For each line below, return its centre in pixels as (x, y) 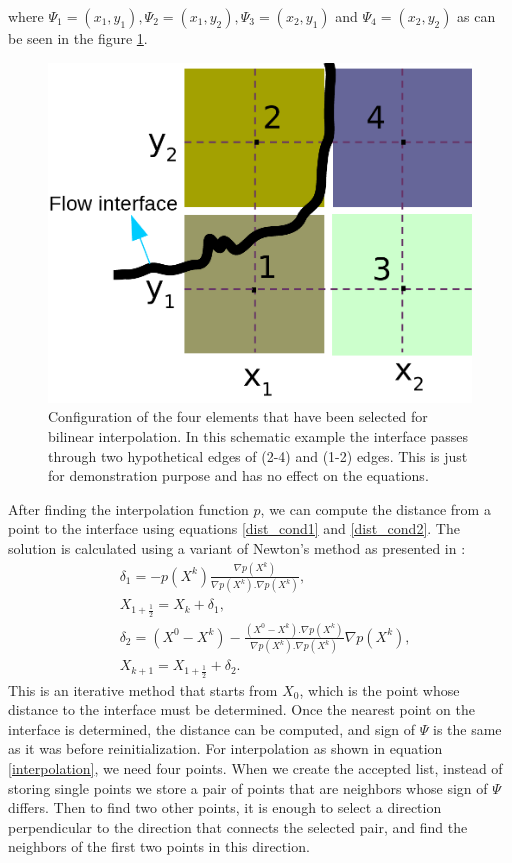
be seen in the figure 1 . (78, 38)
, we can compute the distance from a (375, 508)
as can (476, 16)
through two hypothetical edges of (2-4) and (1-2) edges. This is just (258, 455)
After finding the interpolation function (128, 508)
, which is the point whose (379, 689)
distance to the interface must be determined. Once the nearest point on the (241, 709)
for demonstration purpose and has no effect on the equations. (238, 475)
